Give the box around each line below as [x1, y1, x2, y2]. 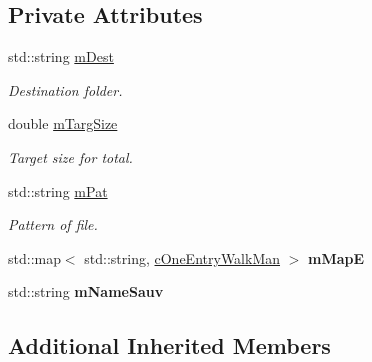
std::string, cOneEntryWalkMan [84, 247, 281, 268]
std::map [8, 247, 61, 268]
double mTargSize [8, 113, 118, 134]
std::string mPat [8, 180, 108, 201]
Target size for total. [8, 146, 133, 167]
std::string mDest [8, 46, 114, 67]
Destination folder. [8, 79, 123, 100]
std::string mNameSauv [8, 281, 164, 302]
